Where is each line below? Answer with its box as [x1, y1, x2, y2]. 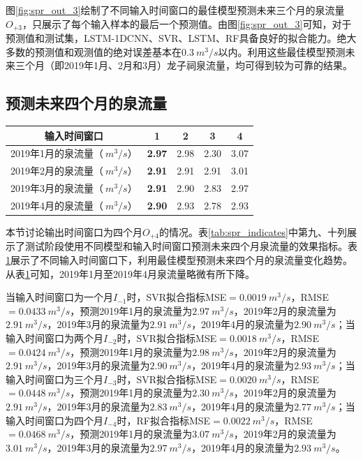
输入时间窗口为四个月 [6, 413, 103, 427]
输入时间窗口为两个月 [6, 331, 103, 346]
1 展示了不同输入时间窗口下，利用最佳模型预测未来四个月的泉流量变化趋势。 [6, 253, 353, 267]
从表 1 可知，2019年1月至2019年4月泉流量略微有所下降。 [6, 266, 255, 281]
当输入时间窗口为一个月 [6, 290, 113, 304]
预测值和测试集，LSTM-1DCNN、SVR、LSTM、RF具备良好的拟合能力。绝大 [6, 31, 357, 45]
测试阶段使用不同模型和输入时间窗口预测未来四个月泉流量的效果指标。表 [24, 239, 357, 253]
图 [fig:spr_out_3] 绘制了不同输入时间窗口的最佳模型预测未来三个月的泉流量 [6, 3, 345, 17]
